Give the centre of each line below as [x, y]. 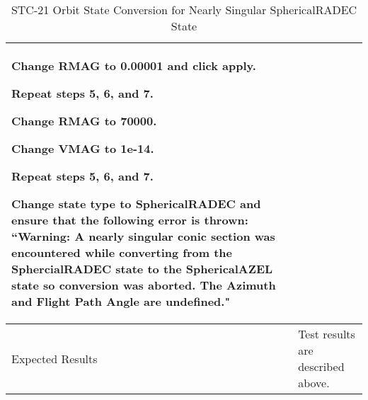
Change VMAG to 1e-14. [83, 148]
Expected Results [54, 358]
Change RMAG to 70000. [84, 121]
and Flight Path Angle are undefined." [121, 301]
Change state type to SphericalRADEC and [136, 204]
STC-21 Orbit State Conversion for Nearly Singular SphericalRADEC [184, 10]
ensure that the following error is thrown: [130, 220]
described [321, 366]
